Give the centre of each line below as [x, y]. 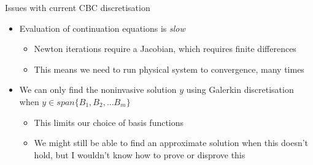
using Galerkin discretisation [240, 90]
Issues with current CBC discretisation [78, 7]
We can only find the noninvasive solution [98, 90]
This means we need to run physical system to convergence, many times [169, 69]
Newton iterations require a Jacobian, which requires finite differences [165, 49]
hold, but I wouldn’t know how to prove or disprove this [140, 154]
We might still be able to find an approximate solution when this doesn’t [171, 143]
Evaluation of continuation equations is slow [102, 28]
